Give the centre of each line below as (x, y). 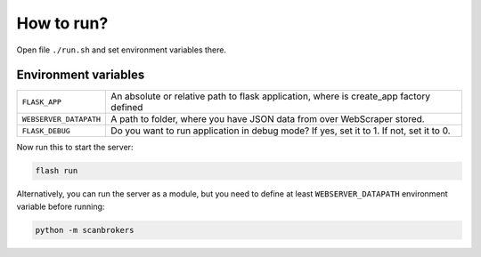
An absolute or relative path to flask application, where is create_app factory (271, 96)
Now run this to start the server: (75, 148)
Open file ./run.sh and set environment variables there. (122, 50)
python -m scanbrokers (85, 230)
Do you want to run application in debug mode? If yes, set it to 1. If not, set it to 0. (281, 131)
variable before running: (61, 206)
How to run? (62, 23)
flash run (57, 171)
